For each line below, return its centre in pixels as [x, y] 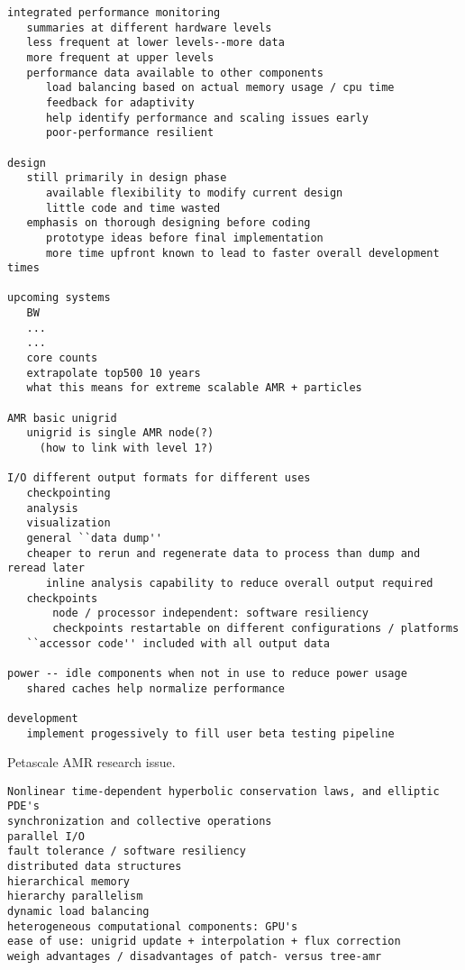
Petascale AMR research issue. [91, 762]
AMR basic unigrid [62, 418]
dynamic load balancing [78, 911]
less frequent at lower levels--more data [155, 43]
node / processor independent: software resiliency [210, 613]
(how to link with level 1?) [127, 448]
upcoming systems [59, 298]
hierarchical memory [69, 881]
